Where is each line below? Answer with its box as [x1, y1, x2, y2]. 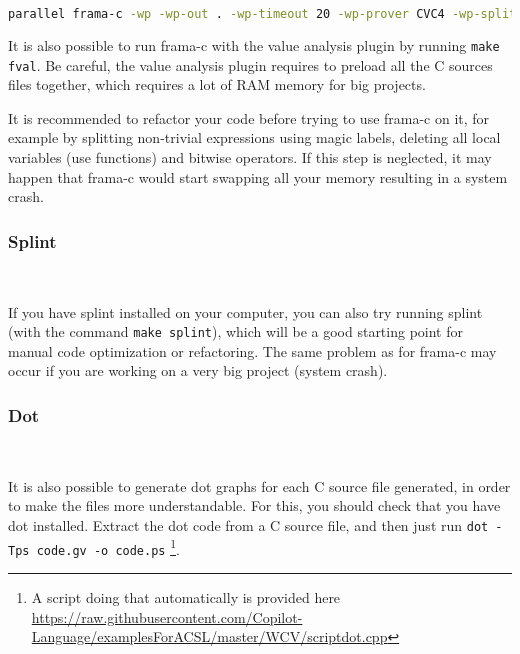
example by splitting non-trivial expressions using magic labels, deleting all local [8, 127, 501, 148]
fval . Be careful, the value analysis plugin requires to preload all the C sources [8, 54, 493, 75]
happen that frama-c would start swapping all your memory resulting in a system [8, 166, 508, 187]
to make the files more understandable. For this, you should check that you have [8, 495, 501, 516]
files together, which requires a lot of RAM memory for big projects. [8, 74, 426, 95]
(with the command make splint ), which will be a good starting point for [8, 321, 463, 342]
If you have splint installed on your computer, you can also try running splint [8, 301, 483, 322]
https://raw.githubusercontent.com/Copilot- [31, 606, 303, 627]
